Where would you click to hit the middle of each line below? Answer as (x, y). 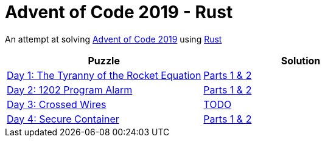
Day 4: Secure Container (63, 119)
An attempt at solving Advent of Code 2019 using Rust (114, 39)
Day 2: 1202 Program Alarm (70, 90)
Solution (301, 60)
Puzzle (104, 60)
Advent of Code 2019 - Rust (119, 12)
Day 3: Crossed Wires (57, 104)
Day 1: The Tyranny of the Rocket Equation (104, 75)
